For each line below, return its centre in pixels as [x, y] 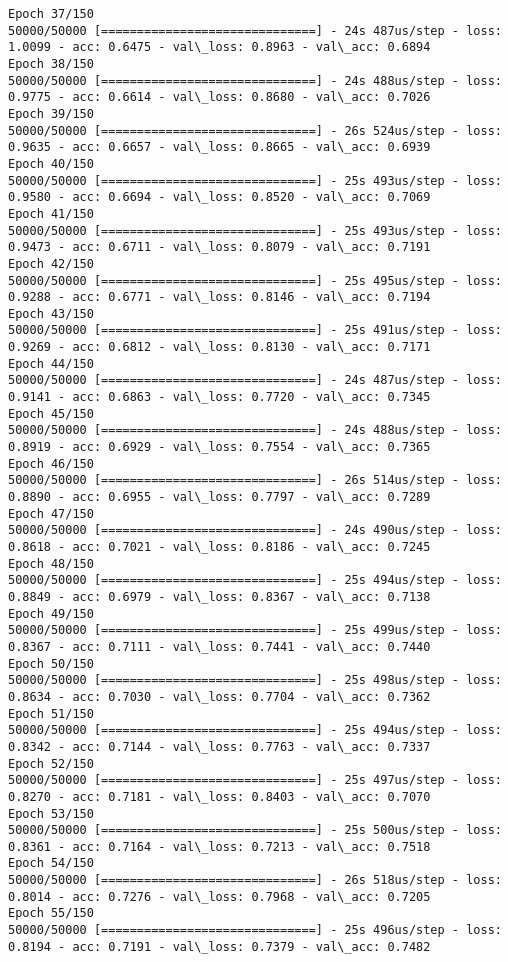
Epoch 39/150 [51, 113]
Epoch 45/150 [51, 413]
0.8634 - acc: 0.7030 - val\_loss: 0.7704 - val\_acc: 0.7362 [219, 696]
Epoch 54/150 [51, 863]
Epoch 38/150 [51, 63]
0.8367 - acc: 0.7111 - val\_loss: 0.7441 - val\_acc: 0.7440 [219, 646]
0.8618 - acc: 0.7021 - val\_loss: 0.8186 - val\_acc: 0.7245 [219, 547]
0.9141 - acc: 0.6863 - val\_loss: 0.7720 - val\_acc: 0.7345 [219, 397]
